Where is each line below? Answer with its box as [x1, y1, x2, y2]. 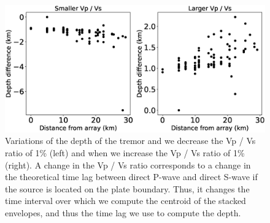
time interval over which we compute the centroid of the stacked [5, 194, 246, 207]
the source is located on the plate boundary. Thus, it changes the [5, 182, 250, 195]
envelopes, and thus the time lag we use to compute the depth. [5, 206, 241, 219]
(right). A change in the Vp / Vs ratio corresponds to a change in [5, 158, 251, 171]
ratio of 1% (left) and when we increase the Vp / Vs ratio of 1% [5, 146, 245, 159]
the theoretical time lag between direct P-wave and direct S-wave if [5, 170, 258, 183]
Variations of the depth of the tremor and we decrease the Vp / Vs [5, 134, 256, 147]
